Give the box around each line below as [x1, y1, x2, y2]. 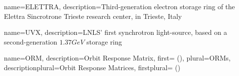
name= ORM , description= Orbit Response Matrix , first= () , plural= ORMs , [4, 53, 231, 63]
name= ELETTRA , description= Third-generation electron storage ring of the [4, 1, 235, 11]
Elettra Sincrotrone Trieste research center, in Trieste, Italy [4, 11, 182, 21]
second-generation [4, 36, 58, 46]
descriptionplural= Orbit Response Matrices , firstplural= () [4, 62, 181, 72]
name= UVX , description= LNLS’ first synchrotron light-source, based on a [4, 27, 227, 37]
